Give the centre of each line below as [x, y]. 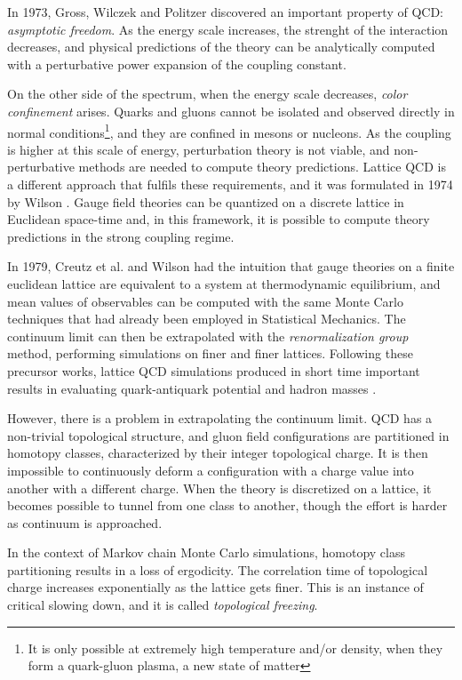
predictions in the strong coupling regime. [121, 236]
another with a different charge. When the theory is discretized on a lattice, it [219, 488]
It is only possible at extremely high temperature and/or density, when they [235, 648]
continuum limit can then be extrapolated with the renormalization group [208, 336]
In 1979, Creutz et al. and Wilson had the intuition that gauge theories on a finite [231, 266]
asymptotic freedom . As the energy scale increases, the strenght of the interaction [228, 29]
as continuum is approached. [85, 522]
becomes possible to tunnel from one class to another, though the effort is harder [227, 505]
